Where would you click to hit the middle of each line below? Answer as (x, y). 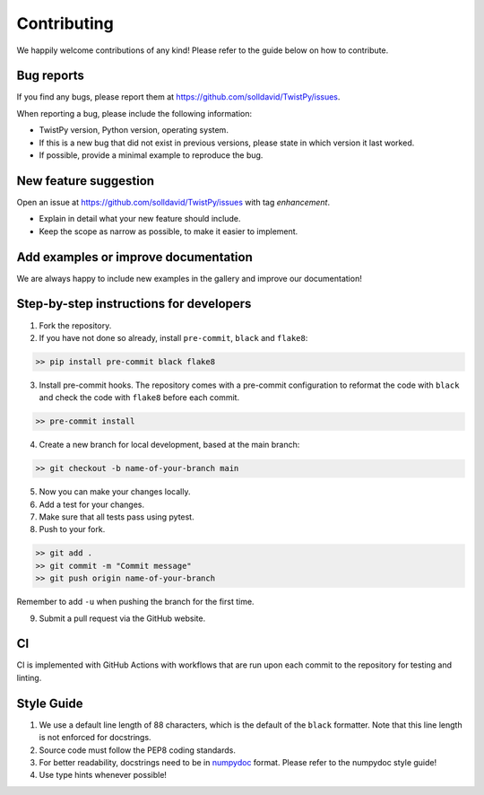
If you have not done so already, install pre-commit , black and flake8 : (173, 337)
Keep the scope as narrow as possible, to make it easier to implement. (169, 231)
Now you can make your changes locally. (115, 492)
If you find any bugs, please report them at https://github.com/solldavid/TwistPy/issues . (178, 97)
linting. (29, 677)
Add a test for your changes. (92, 504)
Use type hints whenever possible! (103, 775)
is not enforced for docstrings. (95, 738)
